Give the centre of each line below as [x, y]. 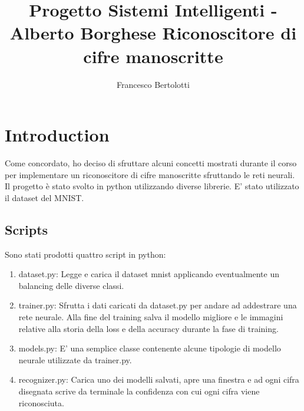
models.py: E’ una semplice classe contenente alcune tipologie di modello [150, 348]
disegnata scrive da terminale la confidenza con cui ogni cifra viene [139, 391]
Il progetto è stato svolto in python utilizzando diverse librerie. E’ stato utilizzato [152, 186]
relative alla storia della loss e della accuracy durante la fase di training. [148, 328]
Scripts [27, 229]
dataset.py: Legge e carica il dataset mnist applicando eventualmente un [149, 274]
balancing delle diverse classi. [71, 285]
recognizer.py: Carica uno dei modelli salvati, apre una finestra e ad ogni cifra [159, 379]
